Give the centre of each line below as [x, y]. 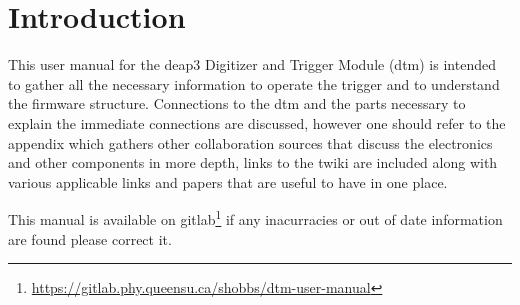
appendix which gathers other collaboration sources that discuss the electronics [250, 142]
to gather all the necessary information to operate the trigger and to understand [254, 83]
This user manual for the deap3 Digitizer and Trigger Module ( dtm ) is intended [252, 64]
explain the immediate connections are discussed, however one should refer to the [257, 122]
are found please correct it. [90, 238]
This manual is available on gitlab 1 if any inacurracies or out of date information [255, 217]
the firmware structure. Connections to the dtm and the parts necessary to [237, 103]
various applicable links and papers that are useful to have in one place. [228, 181]
